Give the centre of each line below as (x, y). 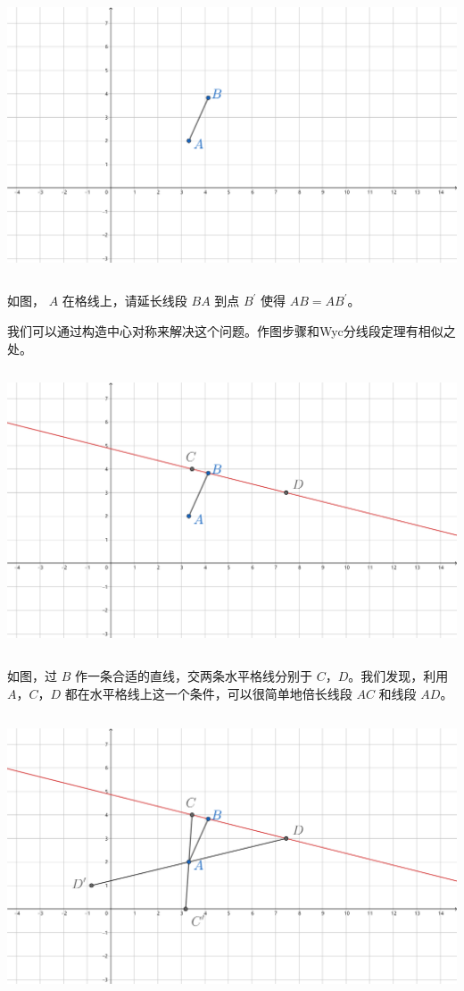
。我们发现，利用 (398, 676)
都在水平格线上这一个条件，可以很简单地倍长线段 (208, 693)
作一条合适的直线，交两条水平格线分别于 (193, 676)
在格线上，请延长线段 (124, 301)
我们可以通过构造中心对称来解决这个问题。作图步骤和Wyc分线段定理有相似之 (232, 330)
